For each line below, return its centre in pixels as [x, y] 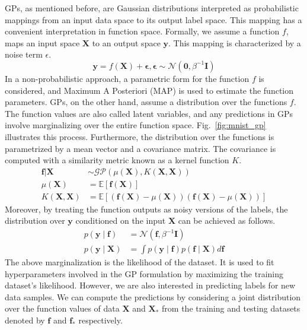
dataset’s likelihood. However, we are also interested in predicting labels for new [150, 285]
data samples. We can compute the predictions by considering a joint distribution [153, 296]
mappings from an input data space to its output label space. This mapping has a [153, 19]
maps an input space [42, 42]
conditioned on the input [121, 220]
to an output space [126, 42]
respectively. [100, 320]
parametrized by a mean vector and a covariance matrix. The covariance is [140, 148]
